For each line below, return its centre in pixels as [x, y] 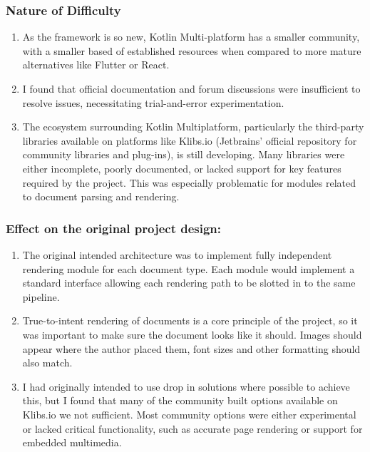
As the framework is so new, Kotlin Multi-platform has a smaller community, [191, 37]
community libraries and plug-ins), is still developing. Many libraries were [184, 154]
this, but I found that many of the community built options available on [180, 400]
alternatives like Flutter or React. [96, 65]
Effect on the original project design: [114, 228]
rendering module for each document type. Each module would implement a [189, 268]
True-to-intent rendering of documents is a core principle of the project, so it [190, 320]
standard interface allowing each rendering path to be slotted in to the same [189, 283]
